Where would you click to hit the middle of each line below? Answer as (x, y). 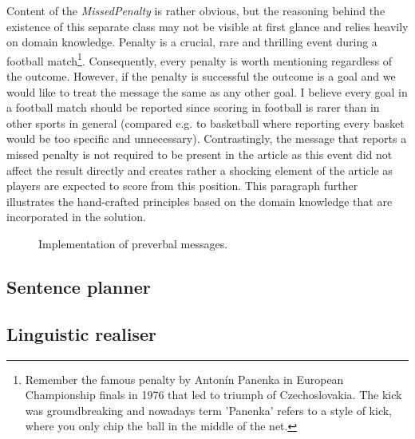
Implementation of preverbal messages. (133, 243)
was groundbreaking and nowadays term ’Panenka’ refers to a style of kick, (208, 410)
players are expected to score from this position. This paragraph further (182, 186)
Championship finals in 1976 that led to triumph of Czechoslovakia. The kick (213, 395)
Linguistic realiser (81, 333)
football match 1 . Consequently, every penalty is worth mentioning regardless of (200, 59)
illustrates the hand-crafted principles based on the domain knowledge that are (200, 201)
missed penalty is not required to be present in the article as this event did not (200, 154)
